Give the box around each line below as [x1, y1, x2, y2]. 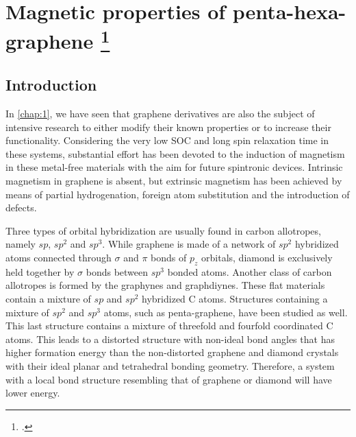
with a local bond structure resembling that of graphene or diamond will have [5, 372, 332, 386]
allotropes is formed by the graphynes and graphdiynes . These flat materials [5, 278, 325, 292]
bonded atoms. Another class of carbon [167, 264, 332, 279]
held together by [5, 264, 75, 279]
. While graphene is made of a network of [102, 237, 276, 251]
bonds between [86, 264, 149, 279]
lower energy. [5, 386, 60, 400]
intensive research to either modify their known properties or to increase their [5, 119, 331, 134]
